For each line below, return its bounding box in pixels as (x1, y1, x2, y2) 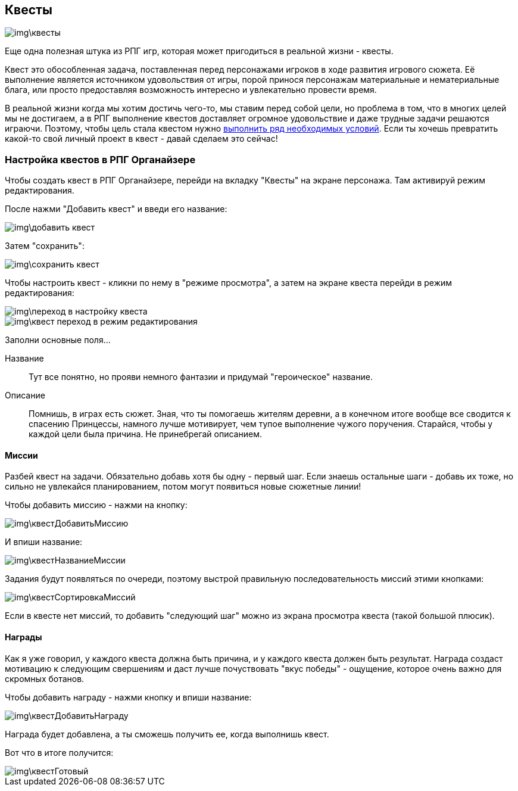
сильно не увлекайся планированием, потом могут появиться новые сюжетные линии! (5, 481, 361, 492)
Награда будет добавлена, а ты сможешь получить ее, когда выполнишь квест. (5, 728, 329, 739)
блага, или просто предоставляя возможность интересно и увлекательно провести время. (5, 85, 377, 95)
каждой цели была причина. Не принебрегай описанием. (29, 429, 262, 440)
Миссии (5, 450, 38, 460)
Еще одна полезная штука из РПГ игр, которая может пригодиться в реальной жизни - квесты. (5, 46, 394, 57)
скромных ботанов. (5, 673, 85, 684)
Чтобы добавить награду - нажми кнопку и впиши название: (5, 692, 252, 702)
